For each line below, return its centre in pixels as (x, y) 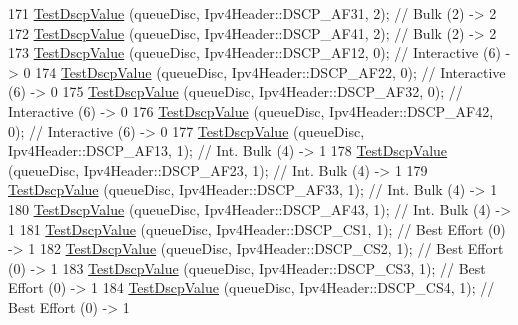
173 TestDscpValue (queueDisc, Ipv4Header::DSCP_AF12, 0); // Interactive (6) (254, 52)
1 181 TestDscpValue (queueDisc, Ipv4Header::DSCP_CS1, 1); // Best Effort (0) (257, 228)
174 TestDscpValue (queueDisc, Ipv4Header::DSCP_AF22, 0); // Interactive (270, 71)
